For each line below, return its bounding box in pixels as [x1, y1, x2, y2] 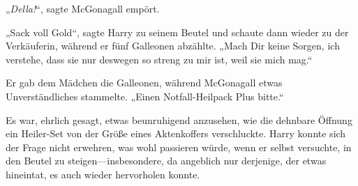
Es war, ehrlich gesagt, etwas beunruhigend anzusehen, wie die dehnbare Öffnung [6, 112, 352, 127]
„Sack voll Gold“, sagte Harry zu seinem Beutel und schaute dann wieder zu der [6, 24, 349, 39]
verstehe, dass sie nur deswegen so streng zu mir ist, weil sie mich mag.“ [6, 52, 313, 66]
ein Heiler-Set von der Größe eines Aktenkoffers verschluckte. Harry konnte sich [6, 126, 346, 141]
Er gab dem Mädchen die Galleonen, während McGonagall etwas [6, 75, 283, 90]
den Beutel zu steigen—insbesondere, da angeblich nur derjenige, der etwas [6, 153, 327, 168]
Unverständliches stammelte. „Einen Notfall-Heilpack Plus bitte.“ [6, 88, 284, 103]
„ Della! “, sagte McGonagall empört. [6, 1, 160, 15]
